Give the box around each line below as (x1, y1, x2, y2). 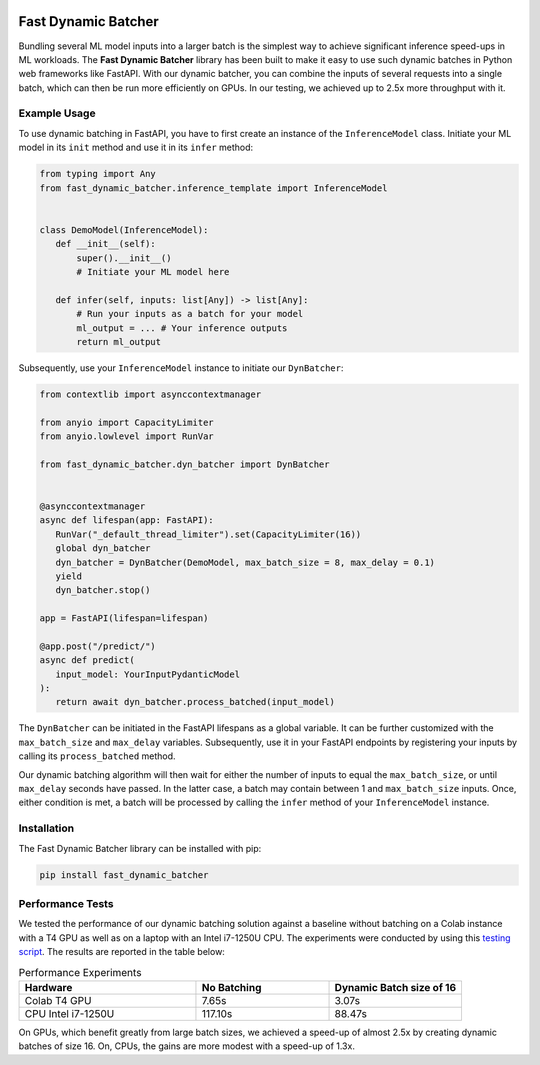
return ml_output (76, 336, 162, 347)
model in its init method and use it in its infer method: (18, 141, 254, 154)
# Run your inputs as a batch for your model (76, 308, 304, 320)
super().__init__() (76, 252, 172, 264)
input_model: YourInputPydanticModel (55, 668, 240, 680)
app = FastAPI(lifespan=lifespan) (39, 613, 209, 624)
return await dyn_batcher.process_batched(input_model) (55, 696, 335, 708)
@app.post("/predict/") (39, 640, 157, 652)
